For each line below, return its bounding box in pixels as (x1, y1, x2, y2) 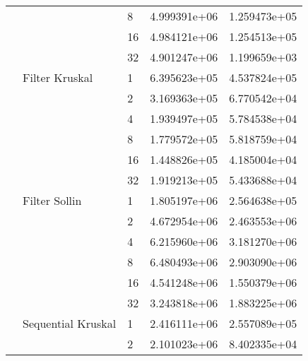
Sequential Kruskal (23, 315, 117, 331)
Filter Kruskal (23, 69, 93, 85)
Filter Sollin (23, 192, 82, 208)
